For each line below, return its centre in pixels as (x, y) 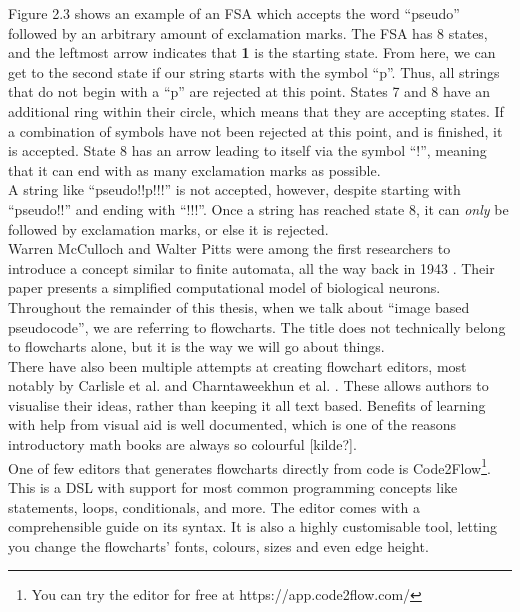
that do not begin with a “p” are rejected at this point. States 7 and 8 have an (249, 91)
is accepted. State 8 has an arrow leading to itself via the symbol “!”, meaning (247, 150)
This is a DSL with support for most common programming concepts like (233, 486)
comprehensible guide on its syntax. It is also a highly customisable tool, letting (253, 526)
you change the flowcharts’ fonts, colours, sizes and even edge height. (218, 545)
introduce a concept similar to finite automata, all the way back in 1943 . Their (251, 267)
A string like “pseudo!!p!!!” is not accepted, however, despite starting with (234, 189)
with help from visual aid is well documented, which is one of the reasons (232, 424)
